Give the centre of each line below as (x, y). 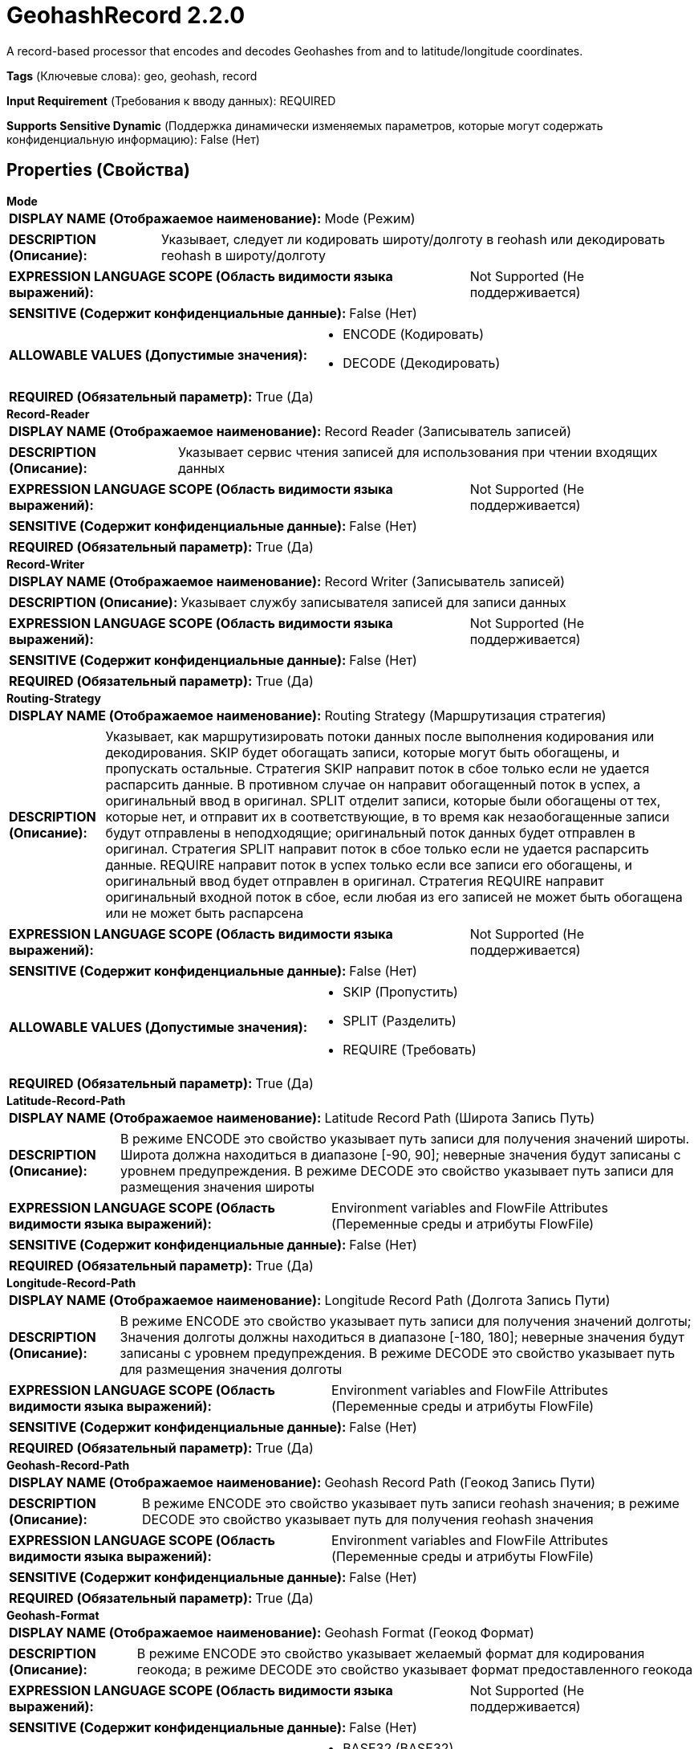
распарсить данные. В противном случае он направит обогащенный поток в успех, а (373, 784)
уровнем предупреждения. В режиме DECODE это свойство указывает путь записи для (397, 1170)
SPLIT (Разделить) (400, 1020)
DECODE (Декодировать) (422, 363)
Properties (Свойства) (98, 170)
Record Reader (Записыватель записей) (448, 431)
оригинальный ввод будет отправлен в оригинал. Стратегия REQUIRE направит (355, 881)
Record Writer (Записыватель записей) (444, 581)
